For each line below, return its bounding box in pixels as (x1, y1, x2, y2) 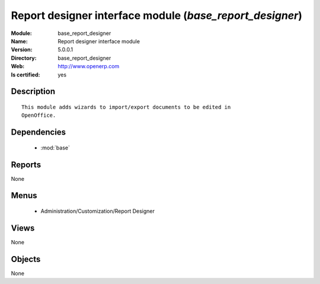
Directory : (11, 54, 37, 62)
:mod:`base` (40, 144, 71, 151)
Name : (11, 37, 28, 44)
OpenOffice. (21, 112, 56, 119)
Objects (11, 254, 41, 264)
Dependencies (11, 127, 66, 138)
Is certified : (11, 71, 40, 78)
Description (11, 87, 56, 97)
